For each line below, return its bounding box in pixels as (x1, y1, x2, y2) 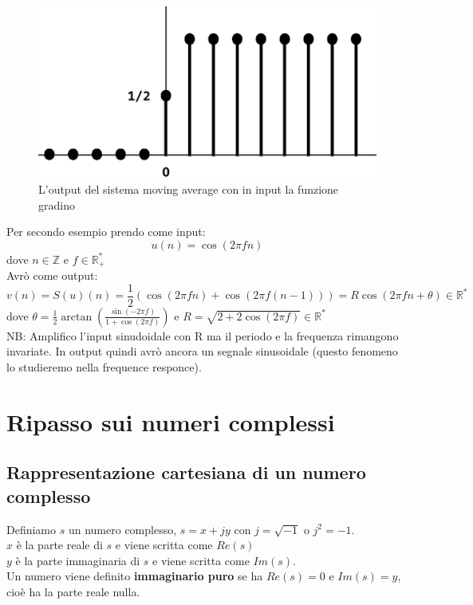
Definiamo (6, 521, 57, 537)
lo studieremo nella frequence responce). (6, 358, 202, 375)
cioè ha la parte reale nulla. (6, 583, 140, 599)
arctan (61, 311, 93, 323)
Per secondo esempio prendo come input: (6, 223, 206, 240)
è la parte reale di (16, 536, 103, 553)
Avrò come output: (6, 267, 98, 284)
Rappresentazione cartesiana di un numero (6, 460, 366, 485)
